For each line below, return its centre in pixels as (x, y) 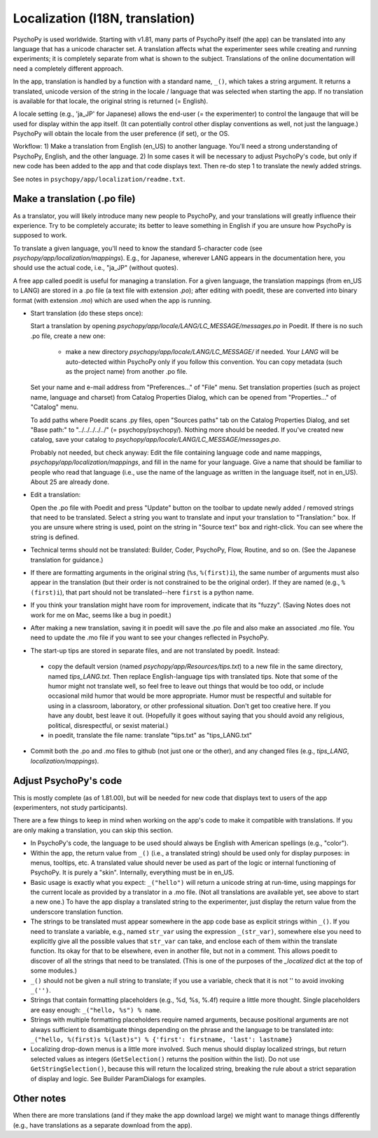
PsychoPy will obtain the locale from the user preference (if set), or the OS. (121, 134)
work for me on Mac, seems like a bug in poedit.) (101, 615)
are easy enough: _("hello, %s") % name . (96, 1010)
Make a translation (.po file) (74, 199)
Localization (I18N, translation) (104, 18)
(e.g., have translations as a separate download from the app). (103, 1125)
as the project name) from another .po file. (127, 371)
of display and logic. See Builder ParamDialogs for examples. (118, 1078)
